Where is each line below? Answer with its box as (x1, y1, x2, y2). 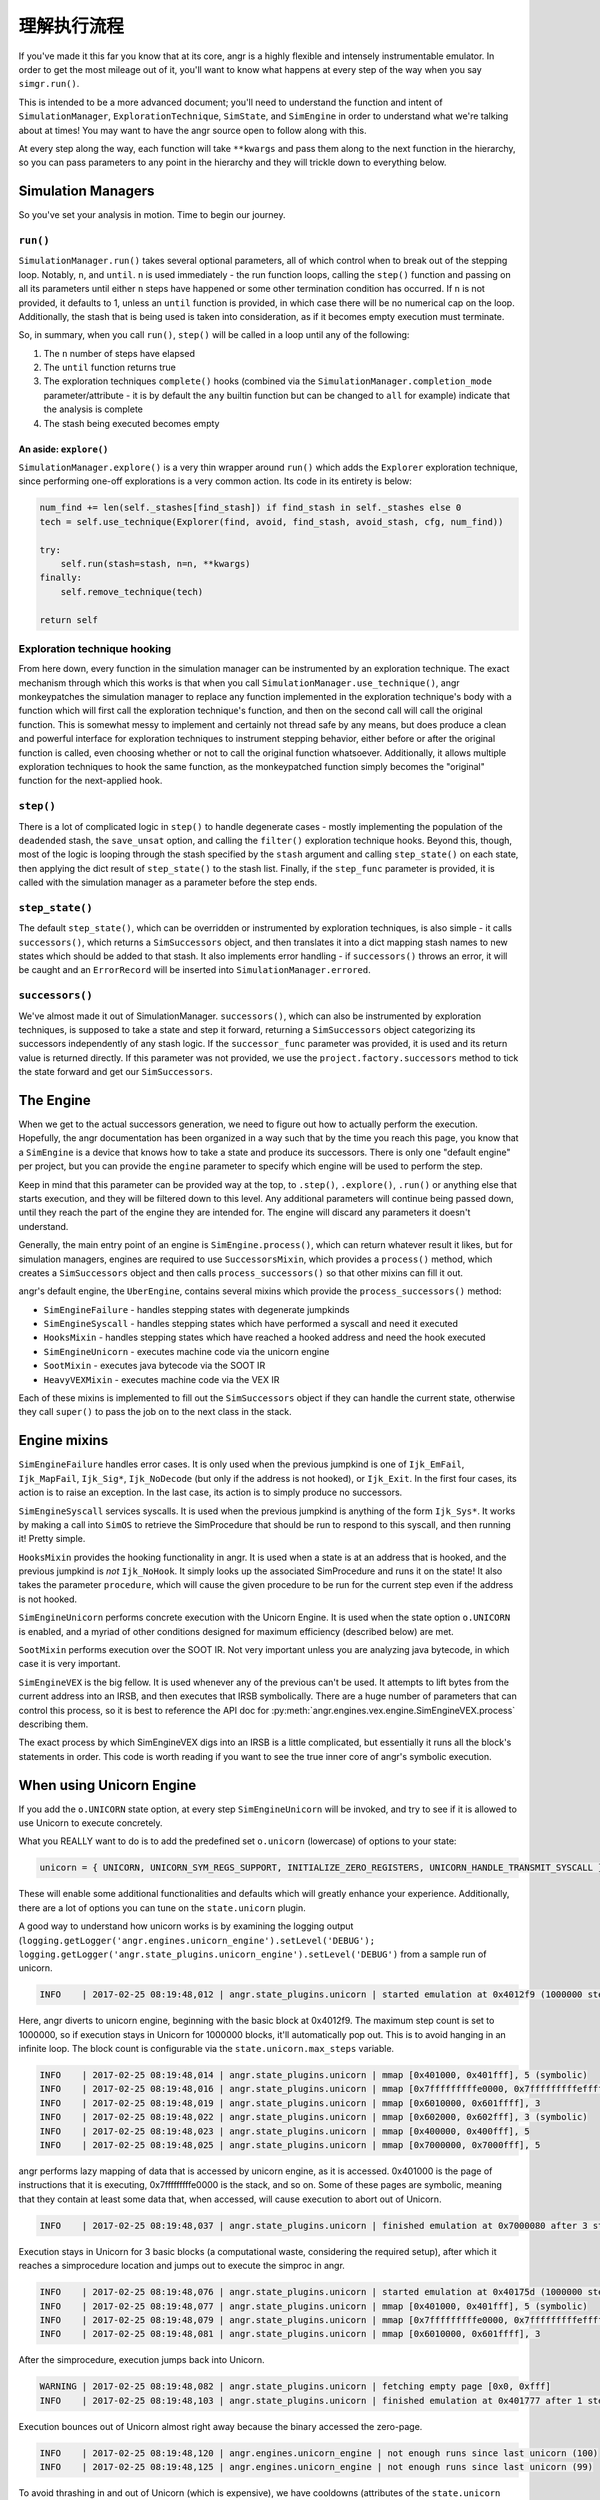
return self (39, 614, 99, 625)
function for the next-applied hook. (18, 775, 163, 787)
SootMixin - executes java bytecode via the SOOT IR (43, 1360, 266, 1372)
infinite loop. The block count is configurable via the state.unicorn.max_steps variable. (18, 2043, 395, 2055)
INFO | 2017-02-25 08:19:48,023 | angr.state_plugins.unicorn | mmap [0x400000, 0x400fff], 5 (39, 2125, 530, 2137)
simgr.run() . (18, 78, 80, 90)
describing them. (18, 1718, 89, 1730)
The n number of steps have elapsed (43, 347, 195, 359)
